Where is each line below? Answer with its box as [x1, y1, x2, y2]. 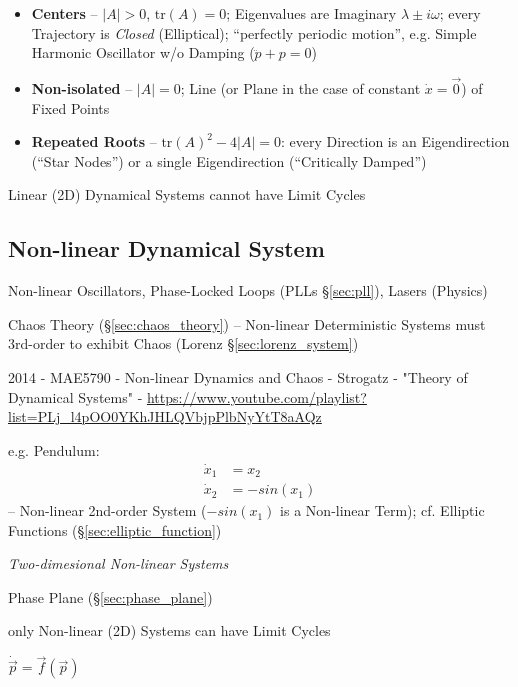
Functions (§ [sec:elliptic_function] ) [8, 519, 222, 540]
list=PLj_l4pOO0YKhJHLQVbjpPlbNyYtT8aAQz [8, 406, 322, 427]
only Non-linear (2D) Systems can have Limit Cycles [8, 620, 331, 641]
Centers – [31, 3, 98, 23]
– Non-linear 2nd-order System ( [8, 500, 207, 521]
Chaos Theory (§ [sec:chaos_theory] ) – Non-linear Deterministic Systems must [8, 313, 486, 334]
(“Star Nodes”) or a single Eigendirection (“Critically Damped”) [31, 150, 427, 171]
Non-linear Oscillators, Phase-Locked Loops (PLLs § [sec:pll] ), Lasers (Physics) [8, 280, 488, 301]
